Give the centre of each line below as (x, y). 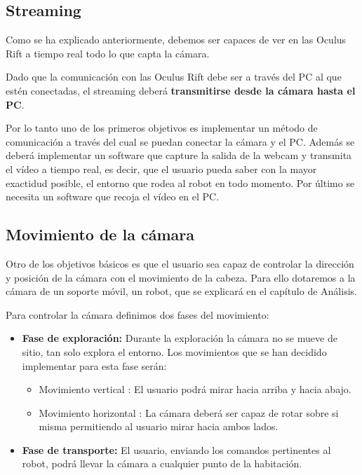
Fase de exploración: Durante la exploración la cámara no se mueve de (180, 338)
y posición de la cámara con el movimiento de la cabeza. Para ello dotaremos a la (181, 277)
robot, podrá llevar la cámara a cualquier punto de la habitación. (162, 463)
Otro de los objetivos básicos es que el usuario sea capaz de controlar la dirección (180, 263)
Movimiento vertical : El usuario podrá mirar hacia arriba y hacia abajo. (195, 389)
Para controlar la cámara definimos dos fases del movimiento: (138, 314)
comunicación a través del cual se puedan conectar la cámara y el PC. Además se (180, 141)
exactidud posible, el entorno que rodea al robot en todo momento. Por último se (180, 183)
